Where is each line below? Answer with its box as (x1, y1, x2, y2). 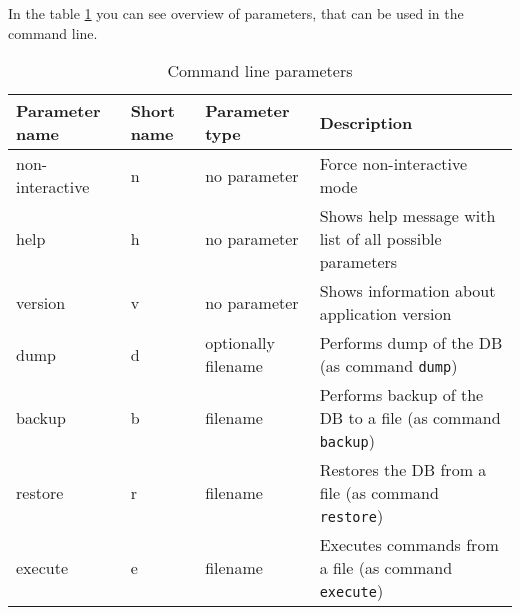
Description (319, 110, 413, 134)
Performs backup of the (319, 383, 484, 407)
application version (319, 302, 452, 326)
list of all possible (319, 227, 442, 251)
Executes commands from (319, 533, 499, 557)
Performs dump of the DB (319, 331, 503, 355)
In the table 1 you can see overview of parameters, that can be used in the (8, 3, 464, 23)
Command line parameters (167, 59, 353, 83)
